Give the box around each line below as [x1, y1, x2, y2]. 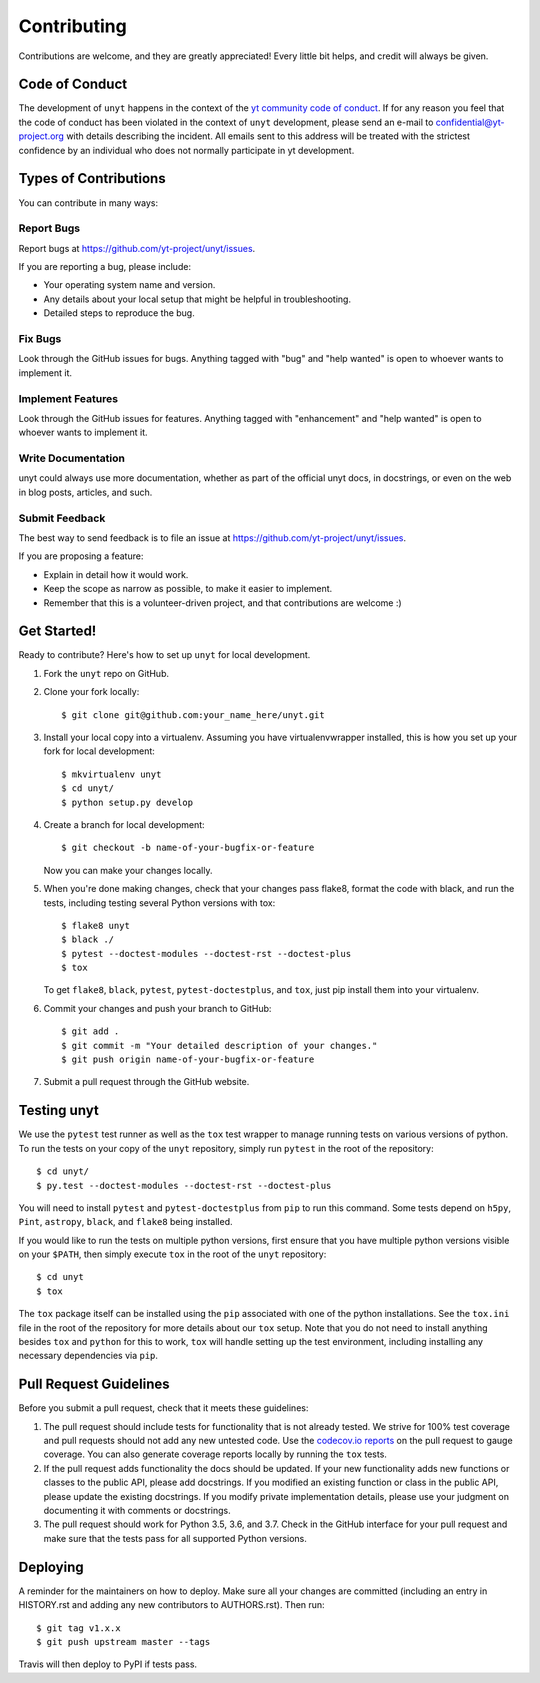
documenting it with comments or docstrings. [43, 1505, 231, 1517]
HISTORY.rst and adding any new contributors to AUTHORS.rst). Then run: [18, 1599, 325, 1611]
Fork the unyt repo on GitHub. [43, 667, 170, 679]
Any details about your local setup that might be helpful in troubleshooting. [43, 293, 352, 305]
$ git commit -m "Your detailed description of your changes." [61, 1040, 378, 1051]
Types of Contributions [18, 170, 166, 187]
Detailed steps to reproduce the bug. [43, 307, 195, 319]
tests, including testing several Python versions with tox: [43, 896, 276, 909]
